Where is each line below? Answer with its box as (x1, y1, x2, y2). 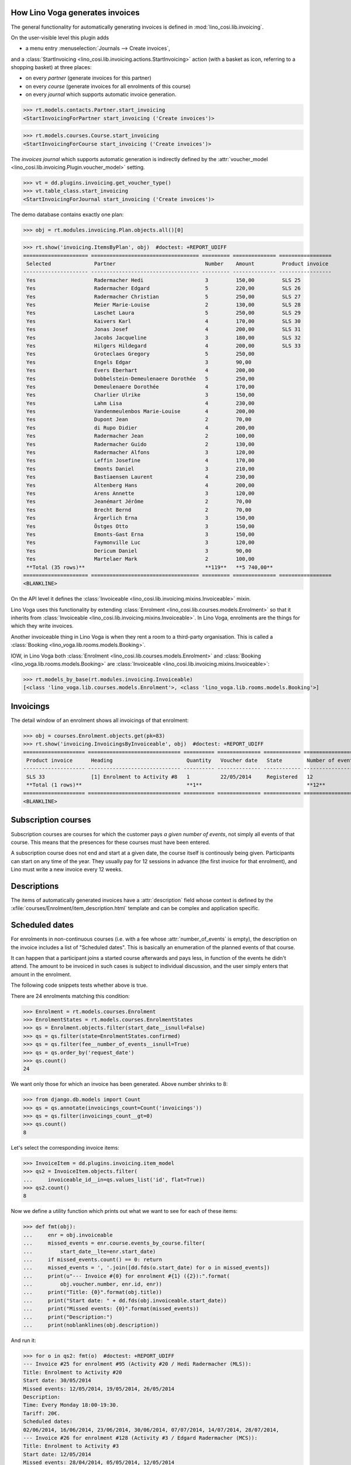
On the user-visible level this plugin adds (11, 34, 109, 41)
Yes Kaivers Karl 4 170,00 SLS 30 (26, 318, 301, 325)
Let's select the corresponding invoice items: (11, 1144, 119, 1151)
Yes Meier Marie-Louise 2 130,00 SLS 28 (26, 302, 301, 308)
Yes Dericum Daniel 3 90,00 (26, 547, 252, 554)
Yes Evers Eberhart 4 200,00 (26, 367, 254, 374)
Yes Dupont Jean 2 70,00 (26, 416, 252, 423)
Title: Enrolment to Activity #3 (23, 1443, 119, 1450)
